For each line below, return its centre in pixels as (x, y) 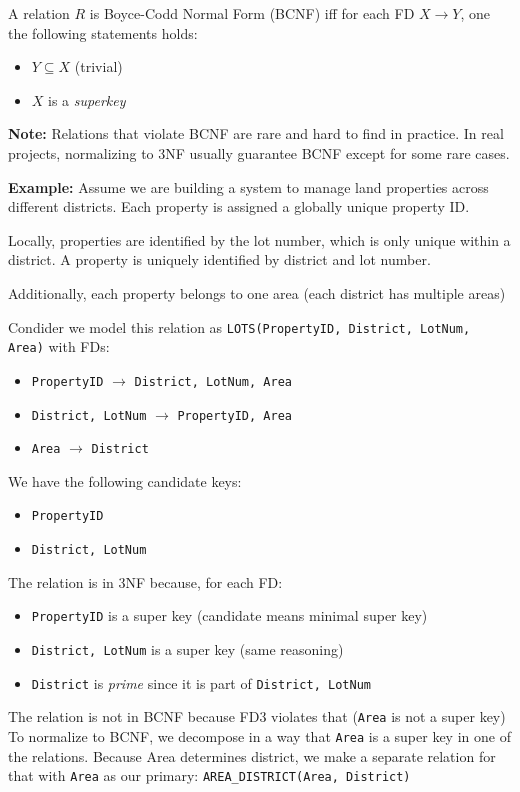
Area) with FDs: (59, 346)
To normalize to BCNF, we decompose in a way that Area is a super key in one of (259, 735)
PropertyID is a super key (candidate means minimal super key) (229, 615)
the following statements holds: (103, 32)
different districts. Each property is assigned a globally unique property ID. (239, 206)
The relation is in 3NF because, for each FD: (145, 581)
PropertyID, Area (234, 415)
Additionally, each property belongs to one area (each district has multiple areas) (257, 292)
